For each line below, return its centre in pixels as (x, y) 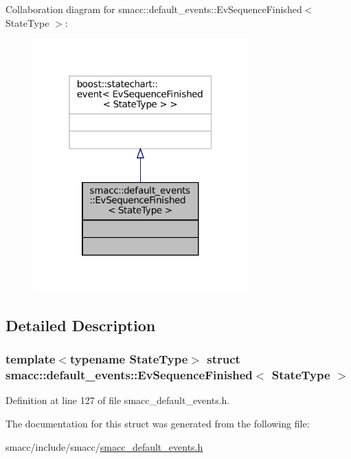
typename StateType (129, 359)
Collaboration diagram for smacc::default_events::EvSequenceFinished (154, 9)
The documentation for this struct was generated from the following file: (158, 423)
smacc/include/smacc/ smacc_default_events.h (104, 446)
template (31, 359)
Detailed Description (81, 325)
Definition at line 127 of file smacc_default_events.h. (118, 400)
